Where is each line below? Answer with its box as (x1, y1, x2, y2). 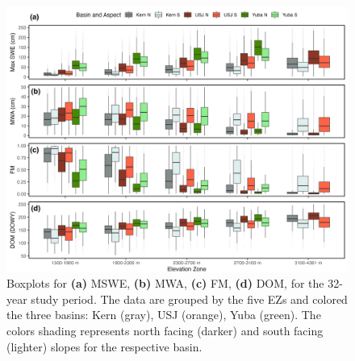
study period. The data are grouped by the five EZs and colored (31, 290, 348, 307)
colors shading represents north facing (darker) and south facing (6, 322, 324, 338)
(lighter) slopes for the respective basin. (6, 338, 203, 355)
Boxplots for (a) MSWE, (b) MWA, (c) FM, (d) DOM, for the (6, 275, 324, 292)
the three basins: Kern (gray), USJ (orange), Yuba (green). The (6, 306, 321, 323)
